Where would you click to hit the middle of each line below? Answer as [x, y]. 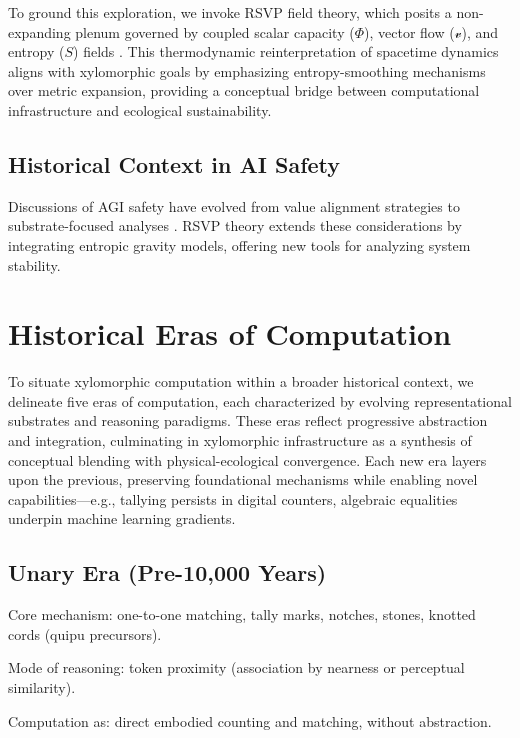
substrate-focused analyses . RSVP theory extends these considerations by [235, 225]
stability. [34, 264]
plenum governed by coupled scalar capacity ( [215, 31]
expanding [39, 31]
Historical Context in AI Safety [174, 163]
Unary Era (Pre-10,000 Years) [167, 572]
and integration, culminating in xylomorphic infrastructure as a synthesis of [240, 440]
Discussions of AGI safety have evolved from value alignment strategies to [234, 205]
